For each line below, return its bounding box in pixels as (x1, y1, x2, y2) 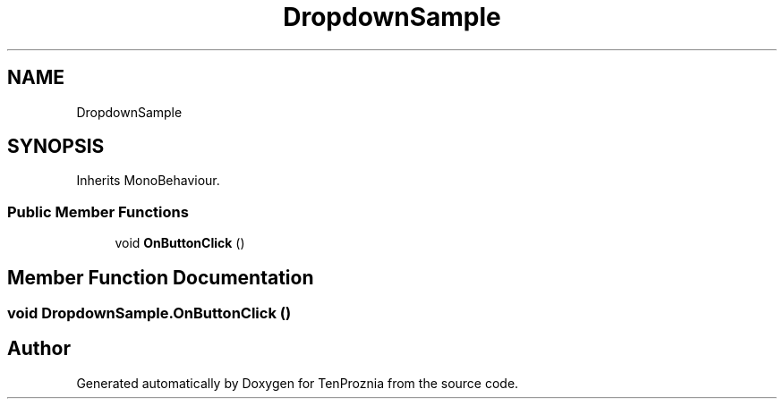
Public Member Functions (7, 202, 189, 221)
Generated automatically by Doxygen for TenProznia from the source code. (76, 375, 519, 391)
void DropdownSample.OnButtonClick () (7, 304, 292, 323)
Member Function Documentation (7, 266, 314, 289)
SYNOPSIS (7, 135, 105, 158)
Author (7, 337, 71, 360)
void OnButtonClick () (115, 235, 245, 251)
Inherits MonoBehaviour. (76, 173, 220, 189)
